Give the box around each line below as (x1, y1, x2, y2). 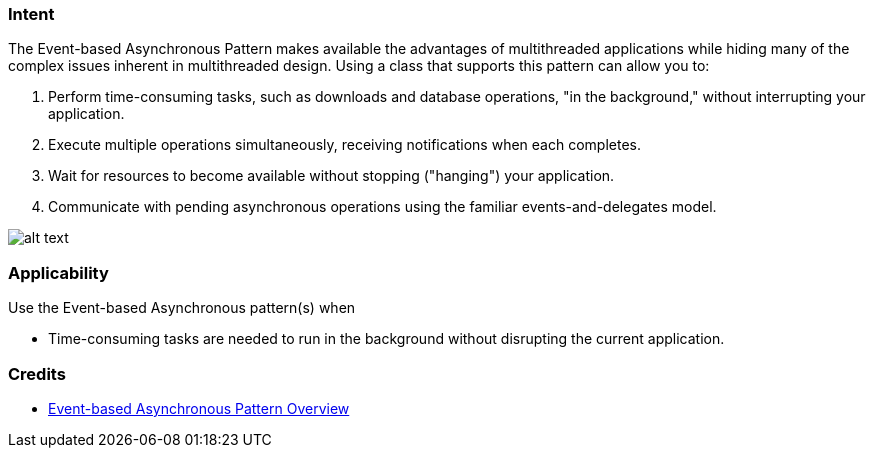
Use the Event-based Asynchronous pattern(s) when (8, 299, 356, 317)
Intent (8, 4, 55, 24)
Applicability (8, 262, 109, 283)
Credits (8, 363, 66, 384)
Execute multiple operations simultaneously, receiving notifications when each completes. (48, 136, 641, 154)
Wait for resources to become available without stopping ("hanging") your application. (48, 167, 615, 185)
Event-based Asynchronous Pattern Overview (48, 399, 350, 417)
